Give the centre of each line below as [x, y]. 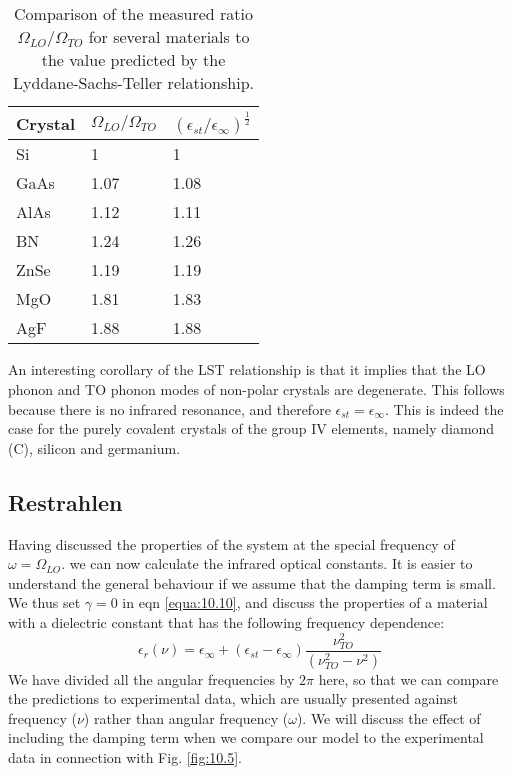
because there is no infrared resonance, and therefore [169, 408]
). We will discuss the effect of [388, 717]
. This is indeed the [444, 408]
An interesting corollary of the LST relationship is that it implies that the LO [247, 369]
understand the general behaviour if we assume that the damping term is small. [252, 582]
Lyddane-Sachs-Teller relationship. [133, 82]
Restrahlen [65, 501]
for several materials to [169, 36]
